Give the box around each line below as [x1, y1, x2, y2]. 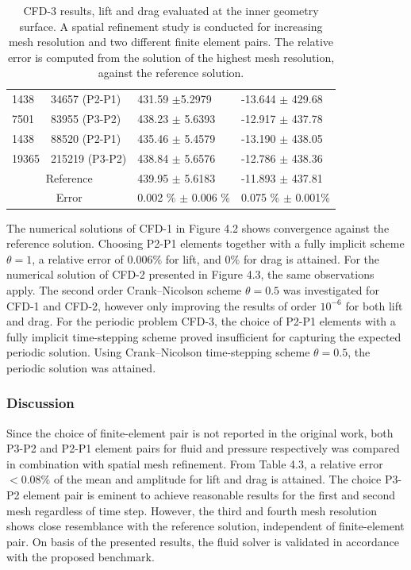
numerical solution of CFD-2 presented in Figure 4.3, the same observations [6, 266, 375, 283]
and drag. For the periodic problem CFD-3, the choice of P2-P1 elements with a [6, 313, 396, 329]
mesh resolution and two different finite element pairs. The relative [8, 33, 334, 50]
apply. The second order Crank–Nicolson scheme [6, 281, 242, 298]
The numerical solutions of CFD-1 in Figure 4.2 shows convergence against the [6, 219, 390, 236]
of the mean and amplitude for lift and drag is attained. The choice [53, 471, 382, 487]
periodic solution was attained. [6, 359, 156, 376]
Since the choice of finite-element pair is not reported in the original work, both [6, 424, 394, 441]
